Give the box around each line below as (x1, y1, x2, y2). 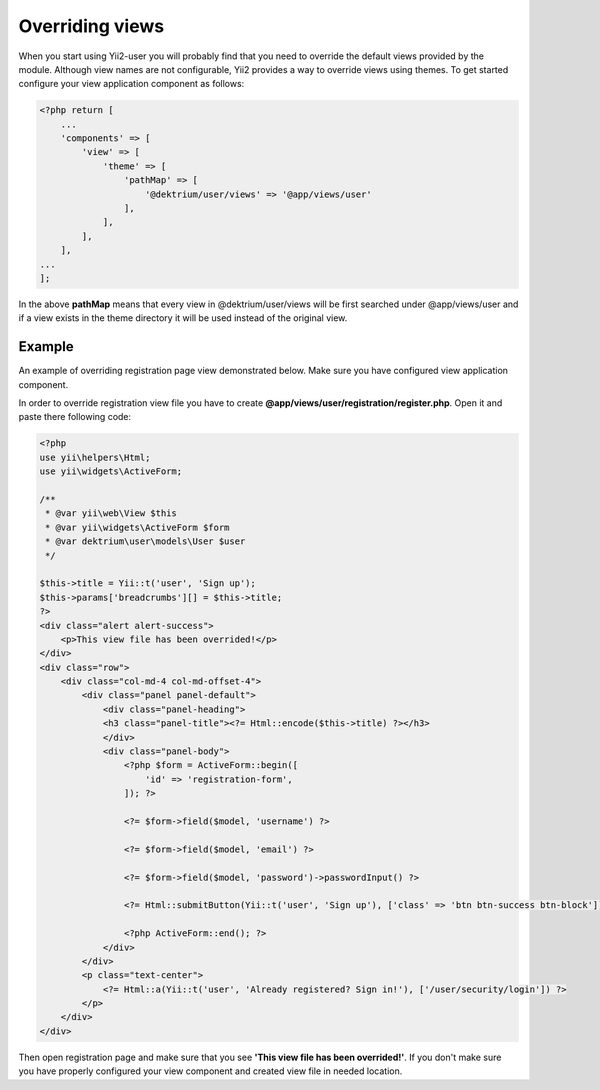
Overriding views (18, 15, 165, 37)
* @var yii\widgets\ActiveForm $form (45, 521, 230, 533)
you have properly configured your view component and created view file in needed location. (18, 1065, 403, 1077)
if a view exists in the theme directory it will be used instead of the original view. (18, 312, 348, 324)
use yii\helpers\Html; (39, 451, 151, 463)
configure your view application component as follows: (18, 78, 245, 90)
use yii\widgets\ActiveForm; (39, 466, 183, 477)
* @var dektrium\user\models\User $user (45, 536, 246, 547)
